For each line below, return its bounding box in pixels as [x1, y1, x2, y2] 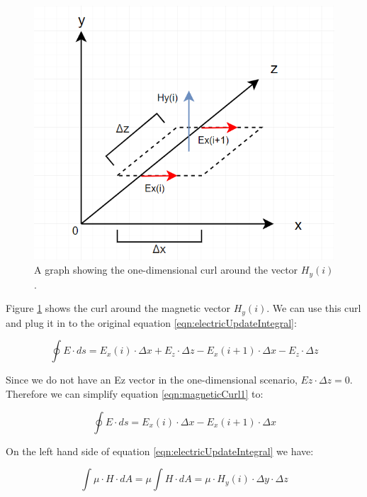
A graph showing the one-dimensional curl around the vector [34, 262, 298, 277]
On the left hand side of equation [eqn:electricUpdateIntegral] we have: [6, 443, 314, 458]
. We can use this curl [266, 301, 361, 315]
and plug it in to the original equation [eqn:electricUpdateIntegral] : [6, 315, 297, 330]
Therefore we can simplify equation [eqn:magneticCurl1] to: [6, 386, 264, 401]
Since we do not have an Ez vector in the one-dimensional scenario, [6, 372, 298, 387]
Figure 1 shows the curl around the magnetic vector [6, 301, 231, 315]
